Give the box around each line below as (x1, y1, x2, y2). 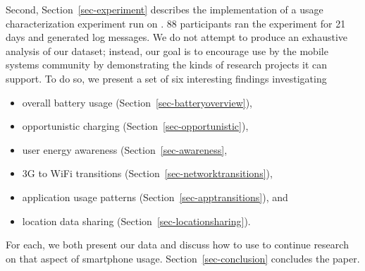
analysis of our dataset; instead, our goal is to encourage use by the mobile (6, 43, 328, 58)
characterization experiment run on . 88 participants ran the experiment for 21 (6, 16, 346, 30)
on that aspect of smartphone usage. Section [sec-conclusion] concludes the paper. (6, 251, 360, 265)
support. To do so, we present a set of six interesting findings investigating (6, 71, 327, 85)
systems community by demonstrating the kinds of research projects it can (6, 57, 328, 72)
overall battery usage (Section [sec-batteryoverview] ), (22, 95, 252, 109)
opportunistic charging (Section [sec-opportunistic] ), (22, 119, 249, 133)
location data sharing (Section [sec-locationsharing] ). (22, 213, 251, 228)
